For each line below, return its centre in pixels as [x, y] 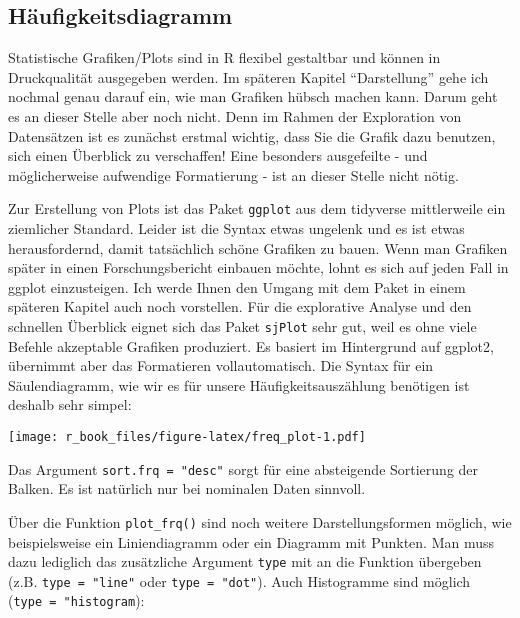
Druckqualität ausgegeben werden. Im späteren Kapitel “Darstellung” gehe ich [248, 76]
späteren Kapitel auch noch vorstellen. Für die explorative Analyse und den [240, 306]
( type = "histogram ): [76, 600]
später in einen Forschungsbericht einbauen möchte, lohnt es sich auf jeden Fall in [258, 267]
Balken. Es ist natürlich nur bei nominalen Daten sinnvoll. [187, 488]
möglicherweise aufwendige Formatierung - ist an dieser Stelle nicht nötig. [233, 174]
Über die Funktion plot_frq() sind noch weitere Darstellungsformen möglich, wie [260, 521]
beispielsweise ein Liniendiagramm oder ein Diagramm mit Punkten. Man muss [251, 541]
